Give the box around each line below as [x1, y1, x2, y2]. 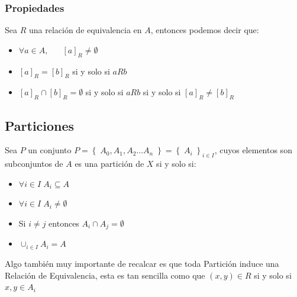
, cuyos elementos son [214, 144, 292, 156]
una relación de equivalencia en [28, 24, 142, 36]
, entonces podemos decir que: [150, 24, 259, 36]
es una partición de [75, 157, 144, 170]
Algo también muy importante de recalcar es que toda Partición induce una [5, 257, 279, 270]
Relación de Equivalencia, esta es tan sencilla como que [5, 269, 205, 281]
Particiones [5, 116, 75, 134]
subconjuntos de [5, 157, 63, 170]
